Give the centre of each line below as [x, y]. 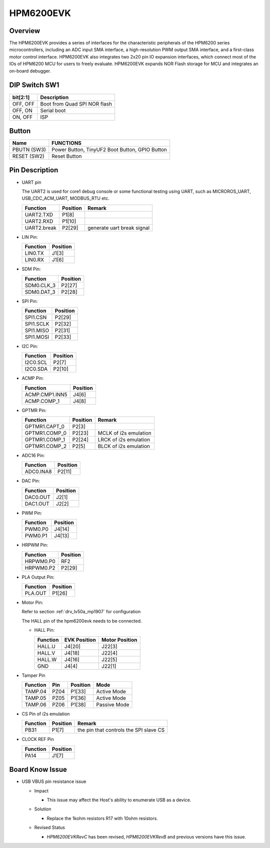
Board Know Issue [38, 770]
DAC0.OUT [37, 497]
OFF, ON [22, 110]
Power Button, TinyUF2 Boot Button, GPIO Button [109, 150]
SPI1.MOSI [37, 337]
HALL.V [46, 653]
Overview [25, 31]
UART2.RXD [39, 221]
